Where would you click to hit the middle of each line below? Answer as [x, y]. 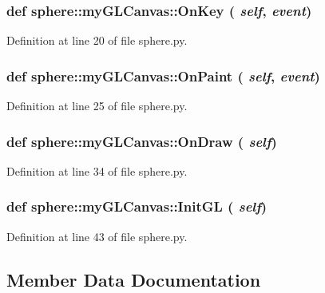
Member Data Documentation [134, 279]
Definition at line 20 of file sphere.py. [97, 40]
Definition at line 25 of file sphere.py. [97, 106]
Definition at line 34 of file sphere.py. [97, 170]
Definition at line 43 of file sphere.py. [97, 236]
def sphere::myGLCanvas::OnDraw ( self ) [142, 141]
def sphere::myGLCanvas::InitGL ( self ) [137, 206]
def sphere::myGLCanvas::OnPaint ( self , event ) [163, 75]
